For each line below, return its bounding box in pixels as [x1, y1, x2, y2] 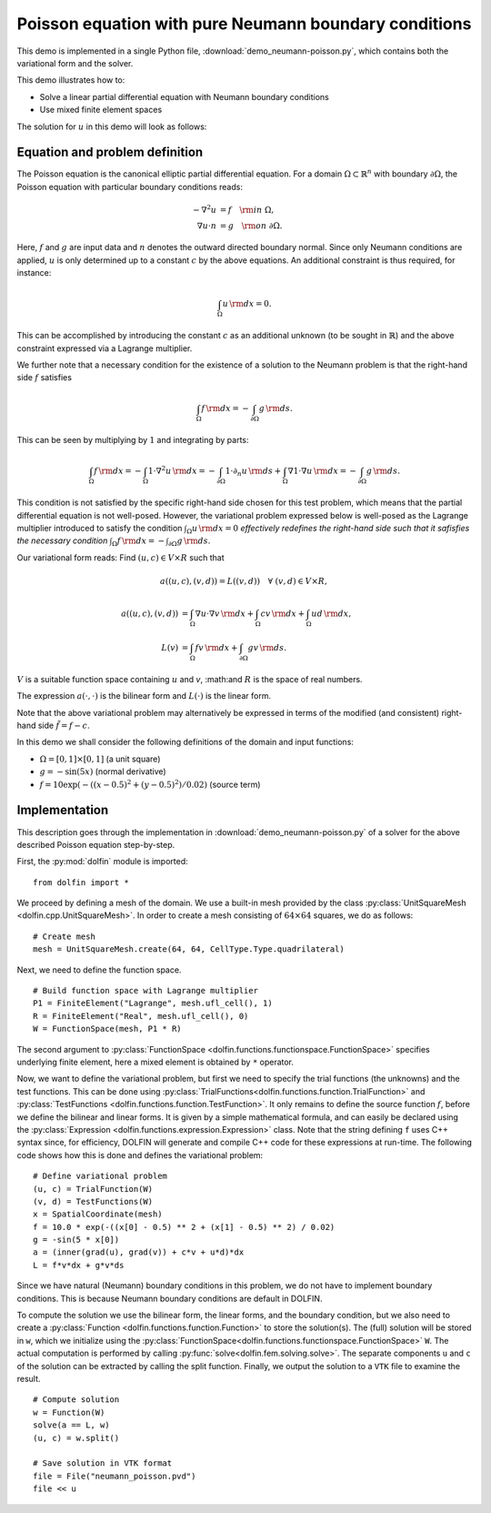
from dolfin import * [33, 877, 129, 887]
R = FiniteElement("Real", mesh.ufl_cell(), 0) [33, 1011, 249, 1021]
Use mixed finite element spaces [39, 105, 163, 116]
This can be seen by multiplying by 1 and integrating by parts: [16, 435, 249, 446]
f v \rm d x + [195, 642, 238, 653]
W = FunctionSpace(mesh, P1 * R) [33, 1024, 182, 1034]
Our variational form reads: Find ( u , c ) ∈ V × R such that [16, 551, 225, 563]
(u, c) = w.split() [33, 1433, 120, 1443]
